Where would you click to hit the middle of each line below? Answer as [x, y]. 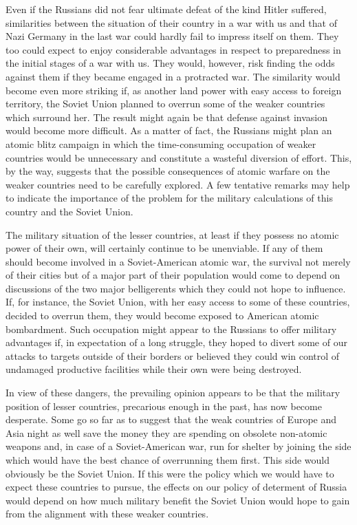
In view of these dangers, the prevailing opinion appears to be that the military [173, 393]
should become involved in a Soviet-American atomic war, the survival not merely [178, 261]
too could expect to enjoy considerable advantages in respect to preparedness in [173, 49]
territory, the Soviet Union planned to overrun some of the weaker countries [165, 104]
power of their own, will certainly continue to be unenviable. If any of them [164, 248]
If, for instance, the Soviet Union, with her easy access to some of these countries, [178, 302]
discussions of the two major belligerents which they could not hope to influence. [176, 288]
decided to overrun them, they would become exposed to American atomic [162, 315]
